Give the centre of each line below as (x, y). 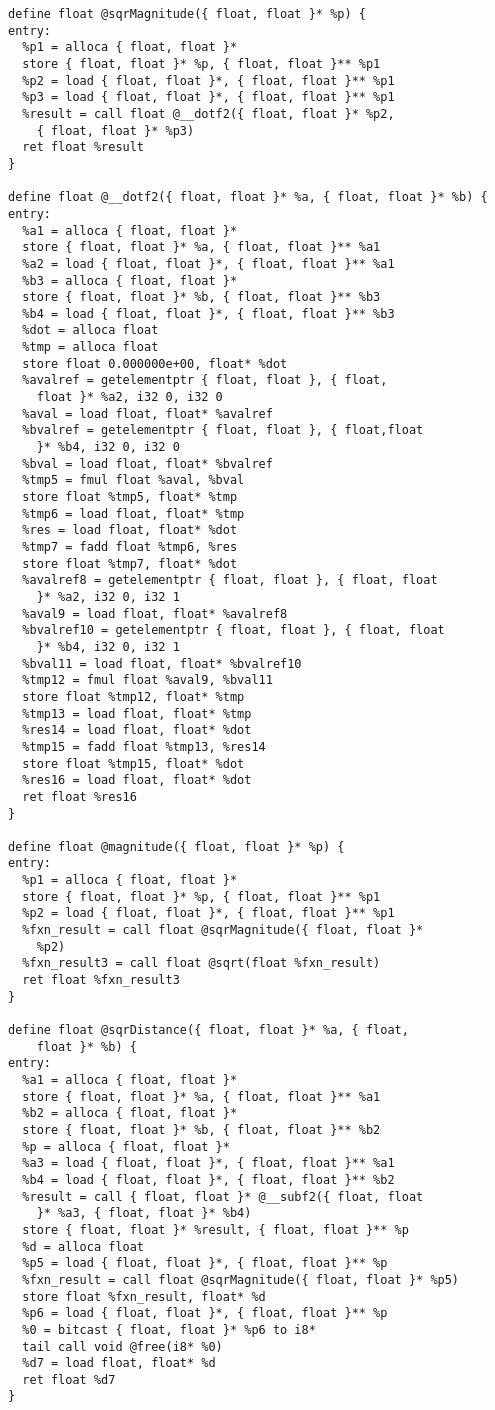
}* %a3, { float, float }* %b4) (144, 1213)
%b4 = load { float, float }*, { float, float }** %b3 (208, 313)
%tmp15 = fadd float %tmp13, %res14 (144, 746)
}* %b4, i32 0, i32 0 (108, 447)
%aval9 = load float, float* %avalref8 (155, 613)
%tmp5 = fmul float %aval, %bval (133, 480)
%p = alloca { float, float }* (126, 1146)
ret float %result (83, 147)
